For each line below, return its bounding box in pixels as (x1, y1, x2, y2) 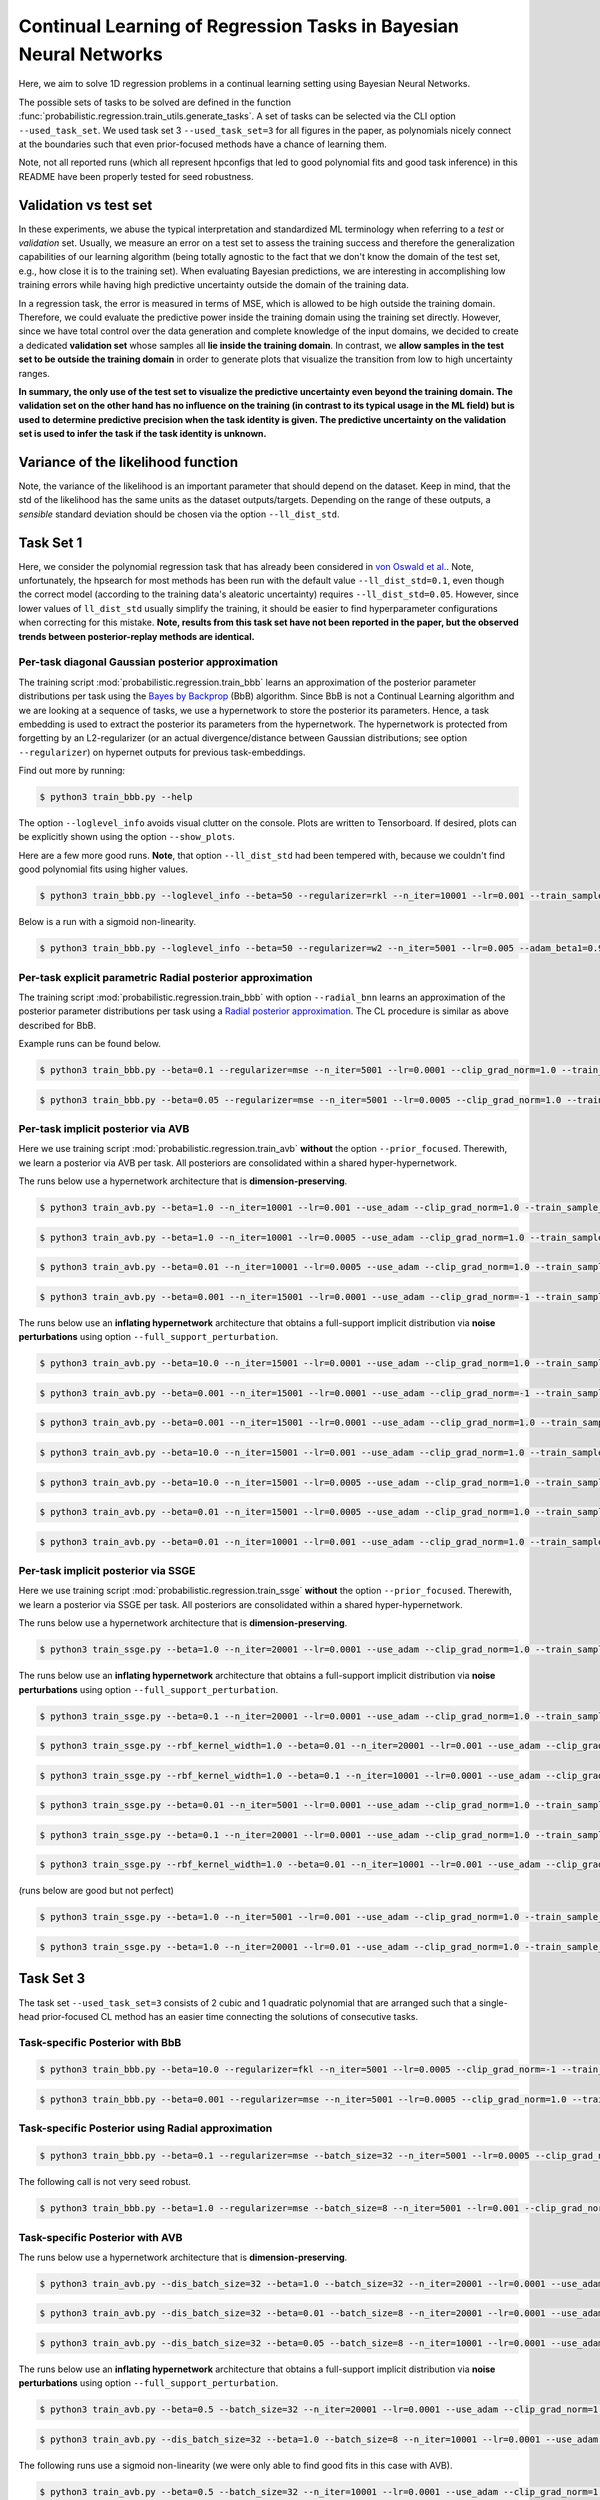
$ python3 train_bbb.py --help (39, 791, 194, 803)
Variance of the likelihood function (18, 453, 239, 470)
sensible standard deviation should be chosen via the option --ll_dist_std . (18, 508, 340, 520)
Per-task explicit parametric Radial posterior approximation (18, 970, 313, 984)
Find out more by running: (18, 765, 125, 777)
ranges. (18, 367, 50, 379)
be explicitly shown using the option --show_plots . (18, 831, 235, 843)
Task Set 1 (18, 534, 83, 551)
